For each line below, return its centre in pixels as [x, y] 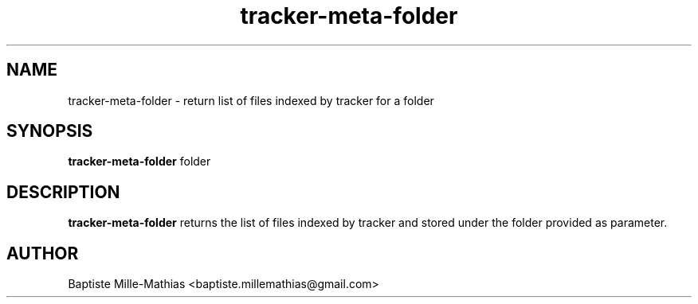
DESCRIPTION [63, 192]
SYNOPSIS [50, 131]
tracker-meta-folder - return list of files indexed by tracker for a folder [251, 100]
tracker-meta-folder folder [139, 162]
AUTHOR [43, 253]
